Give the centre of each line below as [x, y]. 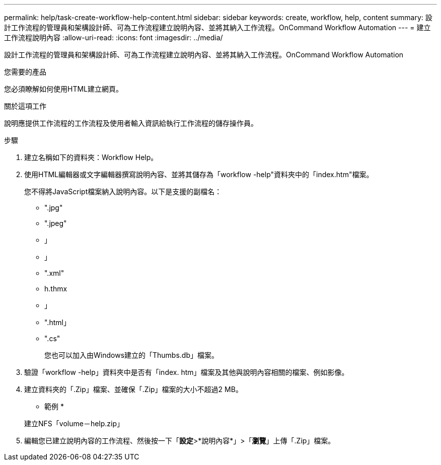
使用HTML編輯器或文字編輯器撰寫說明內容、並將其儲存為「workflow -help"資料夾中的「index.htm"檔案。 [199, 174]
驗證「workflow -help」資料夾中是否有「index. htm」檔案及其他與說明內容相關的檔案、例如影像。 [187, 372]
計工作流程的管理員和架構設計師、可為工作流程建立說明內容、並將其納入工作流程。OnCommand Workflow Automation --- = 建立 [217, 27]
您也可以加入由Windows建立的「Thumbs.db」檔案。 [132, 355]
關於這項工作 [25, 106]
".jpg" [54, 208]
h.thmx [56, 289]
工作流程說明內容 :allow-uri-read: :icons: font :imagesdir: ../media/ [114, 37]
